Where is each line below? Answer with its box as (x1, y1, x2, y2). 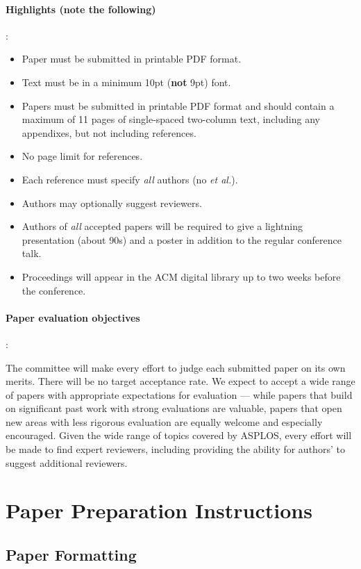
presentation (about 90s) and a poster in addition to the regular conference (22, 232, 342, 247)
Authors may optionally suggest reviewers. (22, 195, 202, 210)
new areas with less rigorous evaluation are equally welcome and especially (6, 414, 323, 429)
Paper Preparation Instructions (6, 496, 312, 525)
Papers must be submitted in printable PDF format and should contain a (22, 98, 335, 113)
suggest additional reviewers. (6, 455, 128, 470)
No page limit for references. (22, 149, 143, 163)
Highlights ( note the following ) (6, 1, 156, 16)
